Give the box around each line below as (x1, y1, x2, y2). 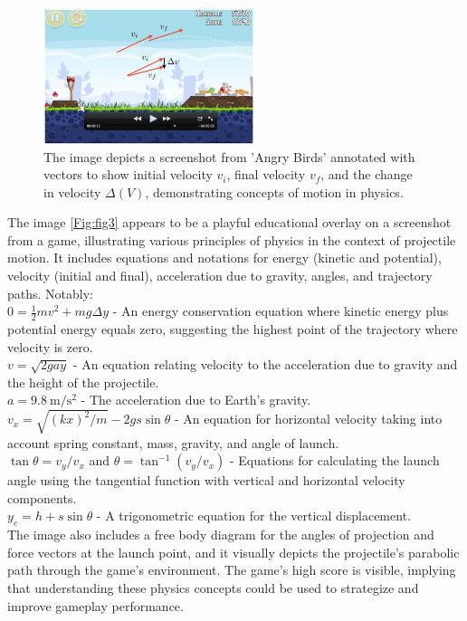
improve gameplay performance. (7, 596, 184, 615)
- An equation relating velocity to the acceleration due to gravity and (72, 355, 458, 374)
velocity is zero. (7, 337, 93, 356)
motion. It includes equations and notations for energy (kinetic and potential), (7, 248, 442, 267)
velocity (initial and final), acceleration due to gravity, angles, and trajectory (7, 266, 433, 285)
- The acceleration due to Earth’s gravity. (81, 390, 311, 409)
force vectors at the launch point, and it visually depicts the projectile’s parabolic (7, 542, 460, 561)
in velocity (43, 182, 101, 201)
